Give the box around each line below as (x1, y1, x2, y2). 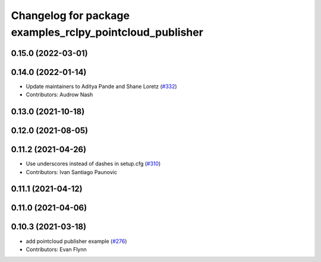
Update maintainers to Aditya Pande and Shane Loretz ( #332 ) (26, 83, 178, 90)
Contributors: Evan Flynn (26, 245, 87, 252)
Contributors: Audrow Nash (26, 91, 93, 98)
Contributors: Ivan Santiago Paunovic (26, 168, 117, 175)
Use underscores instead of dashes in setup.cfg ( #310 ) (26, 160, 161, 168)
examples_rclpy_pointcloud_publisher (11, 26, 203, 39)
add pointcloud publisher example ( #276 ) (26, 238, 127, 245)
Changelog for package (11, 9, 130, 22)
